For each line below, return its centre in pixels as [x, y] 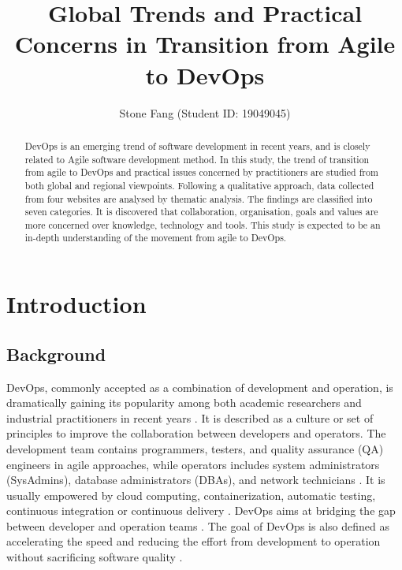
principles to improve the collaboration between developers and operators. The [196, 433]
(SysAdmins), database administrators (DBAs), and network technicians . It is [196, 480]
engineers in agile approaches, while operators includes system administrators [193, 464]
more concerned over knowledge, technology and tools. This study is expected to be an [203, 224]
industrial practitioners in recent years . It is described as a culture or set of [190, 417]
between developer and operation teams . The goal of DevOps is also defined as [198, 525]
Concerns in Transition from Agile [205, 44]
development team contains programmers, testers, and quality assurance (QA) [195, 448]
